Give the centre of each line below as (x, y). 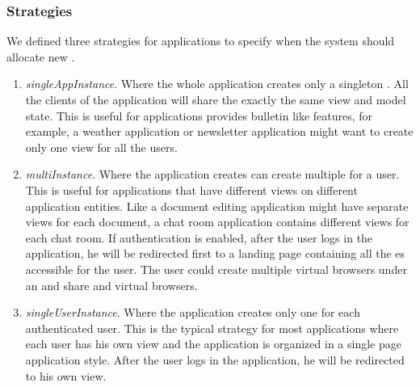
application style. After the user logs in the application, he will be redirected (215, 359)
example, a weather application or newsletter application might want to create (219, 131)
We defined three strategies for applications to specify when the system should (201, 41)
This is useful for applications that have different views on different (191, 189)
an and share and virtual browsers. (111, 285)
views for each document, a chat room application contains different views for (217, 222)
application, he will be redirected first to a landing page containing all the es (215, 253)
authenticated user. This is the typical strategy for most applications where (212, 328)
